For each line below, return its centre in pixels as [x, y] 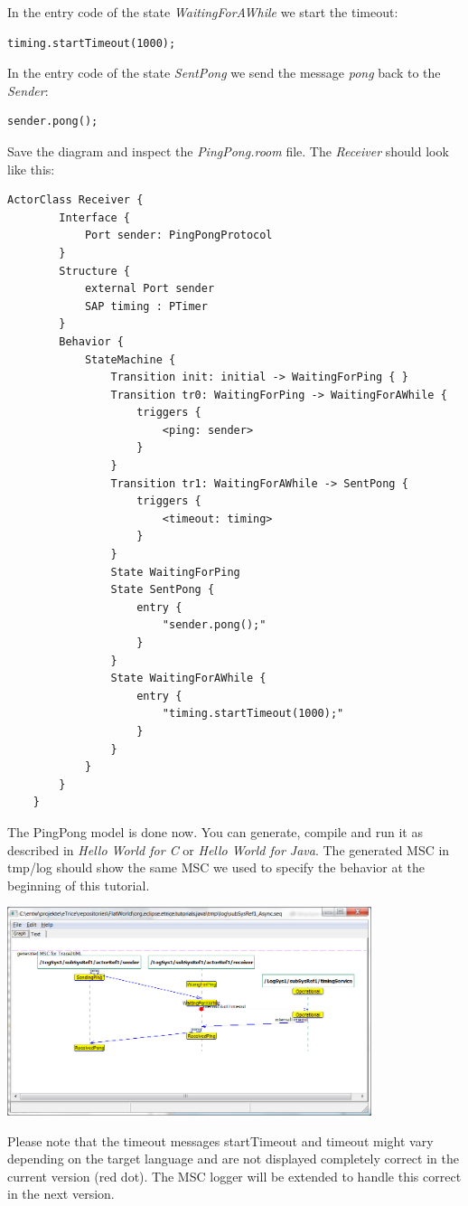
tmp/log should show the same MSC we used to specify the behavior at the [216, 867]
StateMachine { [130, 359]
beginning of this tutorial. [79, 885]
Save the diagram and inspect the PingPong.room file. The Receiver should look [228, 151]
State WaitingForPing [175, 572]
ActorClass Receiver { [75, 200]
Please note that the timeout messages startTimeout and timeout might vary [220, 1140]
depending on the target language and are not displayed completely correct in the [233, 1159]
